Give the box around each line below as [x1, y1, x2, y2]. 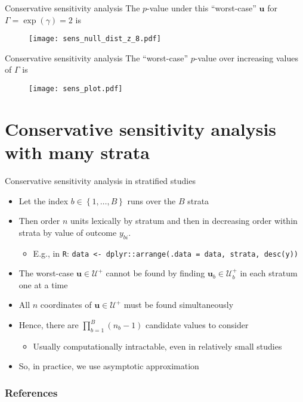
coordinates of [40, 298, 92, 311]
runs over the [127, 194, 176, 207]
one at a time [18, 278, 68, 291]
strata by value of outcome [18, 226, 117, 238]
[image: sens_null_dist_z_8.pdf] [29, 35, 161, 43]
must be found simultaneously [123, 298, 234, 311]
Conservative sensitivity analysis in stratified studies [5, 174, 196, 186]
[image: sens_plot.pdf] [29, 85, 123, 94]
